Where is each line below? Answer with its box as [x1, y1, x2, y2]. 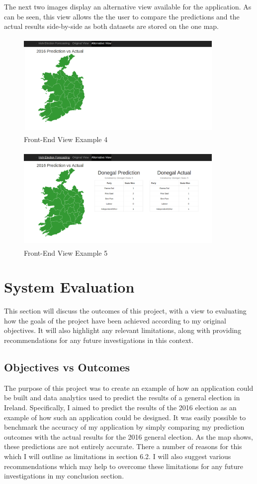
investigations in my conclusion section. [4, 471, 124, 481]
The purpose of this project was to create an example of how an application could [4, 382, 254, 393]
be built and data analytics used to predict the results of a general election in [4, 392, 240, 403]
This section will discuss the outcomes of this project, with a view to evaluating [4, 306, 247, 316]
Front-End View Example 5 [24, 247, 108, 258]
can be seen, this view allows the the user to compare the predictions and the [4, 11, 240, 21]
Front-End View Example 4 [24, 134, 108, 145]
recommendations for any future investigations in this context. [4, 335, 194, 345]
